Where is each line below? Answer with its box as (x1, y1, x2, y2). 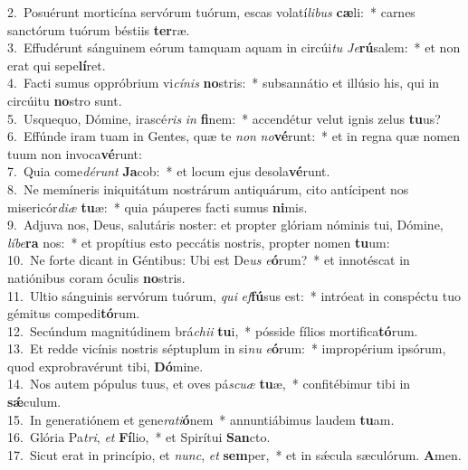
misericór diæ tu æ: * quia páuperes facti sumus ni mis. (7, 197, 308, 216)
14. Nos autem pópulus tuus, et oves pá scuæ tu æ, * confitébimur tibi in (7, 374, 411, 393)
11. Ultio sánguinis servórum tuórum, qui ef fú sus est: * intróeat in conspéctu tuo (7, 286, 461, 305)
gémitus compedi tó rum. (7, 304, 140, 323)
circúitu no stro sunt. (7, 90, 122, 109)
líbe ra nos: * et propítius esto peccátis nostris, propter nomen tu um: (7, 232, 390, 251)
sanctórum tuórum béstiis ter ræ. (7, 20, 190, 39)
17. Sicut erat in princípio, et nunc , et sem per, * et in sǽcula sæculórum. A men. (7, 445, 462, 464)
